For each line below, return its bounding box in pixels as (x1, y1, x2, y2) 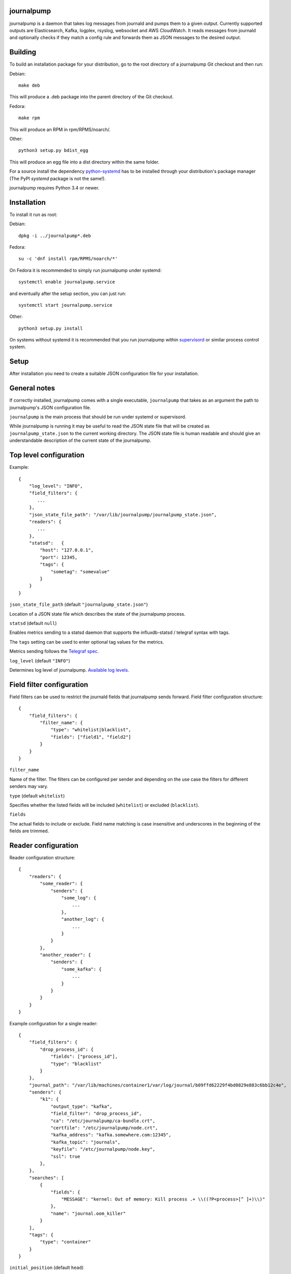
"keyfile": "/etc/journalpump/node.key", (50, 1147, 155, 1152)
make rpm (18, 115, 40, 121)
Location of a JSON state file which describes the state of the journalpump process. (9, 611, 186, 617)
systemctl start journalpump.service (18, 302, 113, 308)
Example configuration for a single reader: (9, 1020, 98, 1026)
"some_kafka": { (61, 966, 102, 972)
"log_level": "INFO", (28, 483, 83, 489)
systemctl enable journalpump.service (18, 279, 115, 285)
